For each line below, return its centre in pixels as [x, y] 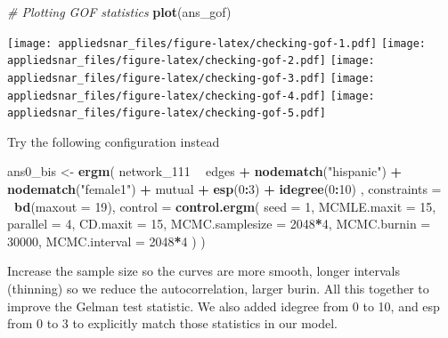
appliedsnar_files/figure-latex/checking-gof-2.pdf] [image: [191, 61]
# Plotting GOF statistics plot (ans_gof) [119, 12]
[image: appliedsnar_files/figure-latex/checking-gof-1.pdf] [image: [217, 43]
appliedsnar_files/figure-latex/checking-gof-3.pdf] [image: [191, 78]
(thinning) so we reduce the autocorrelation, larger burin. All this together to [218, 289]
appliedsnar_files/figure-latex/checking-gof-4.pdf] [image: [191, 96]
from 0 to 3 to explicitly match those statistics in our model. [172, 323]
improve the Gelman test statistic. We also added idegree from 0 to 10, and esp [224, 306]
